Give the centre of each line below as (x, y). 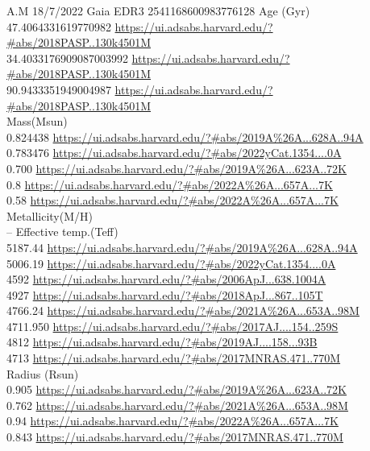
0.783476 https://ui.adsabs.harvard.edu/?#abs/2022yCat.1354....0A (174, 153)
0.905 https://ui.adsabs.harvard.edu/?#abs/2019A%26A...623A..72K (177, 389)
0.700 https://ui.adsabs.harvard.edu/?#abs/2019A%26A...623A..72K (177, 168)
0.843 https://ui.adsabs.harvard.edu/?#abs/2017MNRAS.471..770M (175, 437)
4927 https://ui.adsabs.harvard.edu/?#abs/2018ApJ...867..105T (165, 294)
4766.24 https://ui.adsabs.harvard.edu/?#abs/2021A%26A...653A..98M (183, 310)
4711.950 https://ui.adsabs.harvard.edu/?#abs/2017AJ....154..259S (173, 326)
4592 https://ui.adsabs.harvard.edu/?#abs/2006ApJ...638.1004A (166, 279)
